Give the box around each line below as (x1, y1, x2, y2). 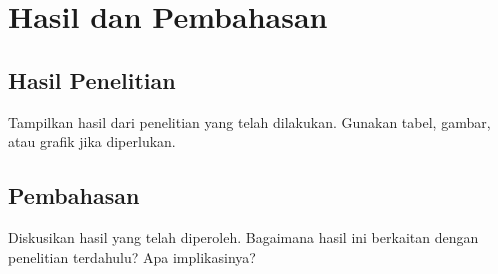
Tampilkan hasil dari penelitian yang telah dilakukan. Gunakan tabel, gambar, (8, 111, 491, 132)
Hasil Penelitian (8, 64, 176, 95)
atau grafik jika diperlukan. (8, 131, 176, 152)
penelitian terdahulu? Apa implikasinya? (8, 246, 256, 267)
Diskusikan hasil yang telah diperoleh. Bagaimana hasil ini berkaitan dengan (8, 226, 479, 247)
